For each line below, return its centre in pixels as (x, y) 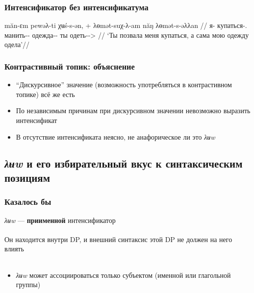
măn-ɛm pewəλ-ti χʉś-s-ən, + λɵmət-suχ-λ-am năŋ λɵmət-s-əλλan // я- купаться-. (126, 25)
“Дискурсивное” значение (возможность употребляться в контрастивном (124, 85)
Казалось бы (28, 202)
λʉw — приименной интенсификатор (60, 220)
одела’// (17, 44)
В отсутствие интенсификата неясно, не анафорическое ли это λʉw (115, 136)
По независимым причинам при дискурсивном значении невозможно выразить (133, 110)
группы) (28, 284)
